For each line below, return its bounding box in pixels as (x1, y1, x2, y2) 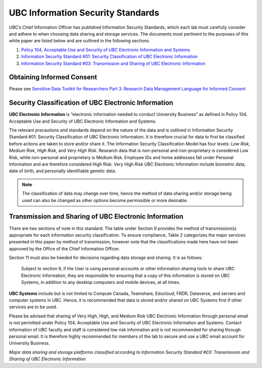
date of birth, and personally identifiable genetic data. (9, 168, 116, 174)
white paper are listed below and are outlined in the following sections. (9, 38, 150, 44)
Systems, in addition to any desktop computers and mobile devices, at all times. (21, 279, 180, 285)
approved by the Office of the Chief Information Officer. (9, 246, 120, 252)
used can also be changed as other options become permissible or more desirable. (22, 197, 188, 203)
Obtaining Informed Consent (9, 73, 98, 81)
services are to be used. (9, 304, 58, 310)
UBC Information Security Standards (9, 7, 160, 18)
